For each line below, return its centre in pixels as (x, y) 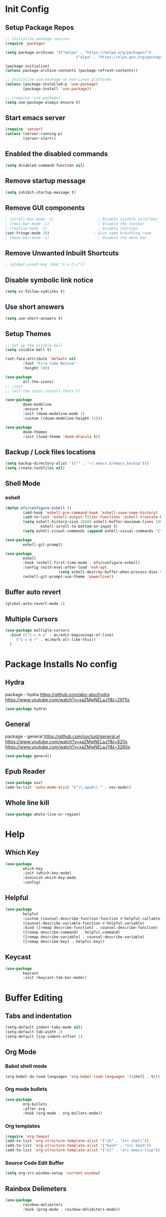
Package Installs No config (61, 664)
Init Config (27, 9)
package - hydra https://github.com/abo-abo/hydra (57, 694)
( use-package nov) (24, 783)
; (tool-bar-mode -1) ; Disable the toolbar (75, 224)
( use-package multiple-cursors (37, 631)
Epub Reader (25, 771)
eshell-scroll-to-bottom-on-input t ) (79, 527)
